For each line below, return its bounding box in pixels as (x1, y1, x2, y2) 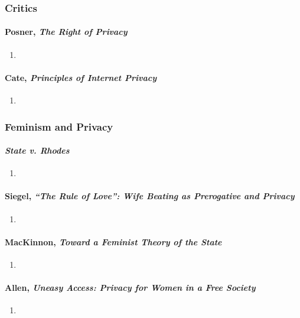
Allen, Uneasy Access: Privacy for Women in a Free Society (5, 281, 256, 294)
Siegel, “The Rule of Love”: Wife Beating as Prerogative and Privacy (5, 190, 295, 202)
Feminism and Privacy (5, 119, 113, 134)
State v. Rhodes (5, 144, 70, 157)
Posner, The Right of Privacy (5, 25, 128, 38)
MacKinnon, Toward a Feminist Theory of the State (5, 235, 222, 248)
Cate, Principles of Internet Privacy (5, 71, 157, 83)
